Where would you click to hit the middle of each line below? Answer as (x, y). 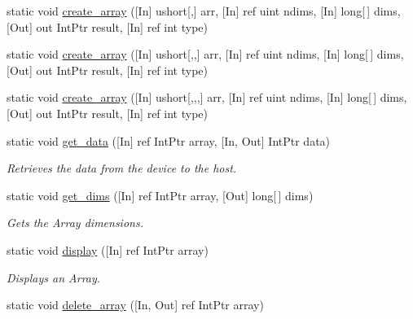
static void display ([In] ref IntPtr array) (108, 249)
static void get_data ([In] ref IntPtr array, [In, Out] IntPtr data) (169, 140)
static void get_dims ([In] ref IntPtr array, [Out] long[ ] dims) (160, 195)
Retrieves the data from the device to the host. (122, 168)
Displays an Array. (54, 277)
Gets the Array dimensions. (75, 223)
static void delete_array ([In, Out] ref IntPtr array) (135, 305)
